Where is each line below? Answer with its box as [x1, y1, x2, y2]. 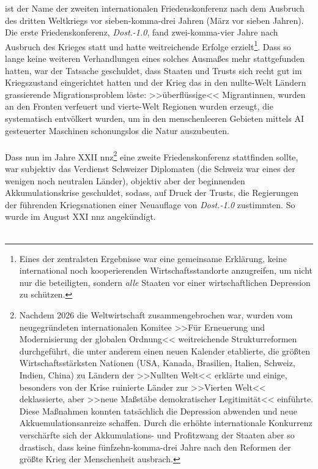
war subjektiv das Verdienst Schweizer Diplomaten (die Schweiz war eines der [5, 162, 295, 175]
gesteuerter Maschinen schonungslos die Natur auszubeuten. [5, 124, 229, 137]
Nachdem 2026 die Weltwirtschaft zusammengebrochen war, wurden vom [19, 308, 293, 321]
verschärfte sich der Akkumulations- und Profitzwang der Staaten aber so [19, 428, 295, 441]
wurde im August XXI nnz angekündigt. [5, 210, 156, 223]
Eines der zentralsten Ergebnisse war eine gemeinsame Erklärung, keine [19, 252, 287, 265]
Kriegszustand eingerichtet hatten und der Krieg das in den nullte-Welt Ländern [5, 76, 306, 89]
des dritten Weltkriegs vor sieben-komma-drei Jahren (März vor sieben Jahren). [5, 13, 304, 26]
